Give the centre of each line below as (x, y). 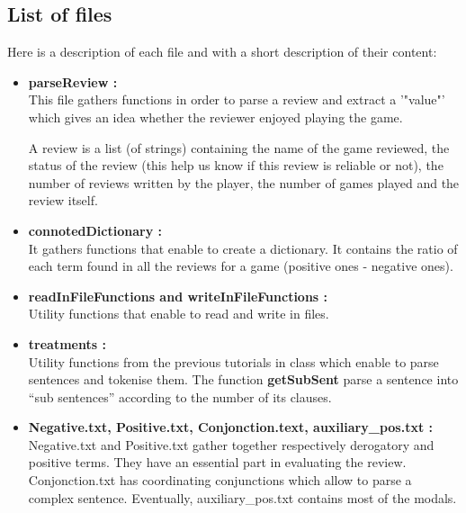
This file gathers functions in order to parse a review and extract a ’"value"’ (237, 99)
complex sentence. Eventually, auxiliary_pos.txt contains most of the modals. (242, 497)
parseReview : (73, 81)
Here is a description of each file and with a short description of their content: (222, 52)
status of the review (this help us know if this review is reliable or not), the (236, 165)
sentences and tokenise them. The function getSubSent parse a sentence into (243, 379)
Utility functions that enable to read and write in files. (179, 314)
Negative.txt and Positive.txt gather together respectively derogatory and (231, 444)
